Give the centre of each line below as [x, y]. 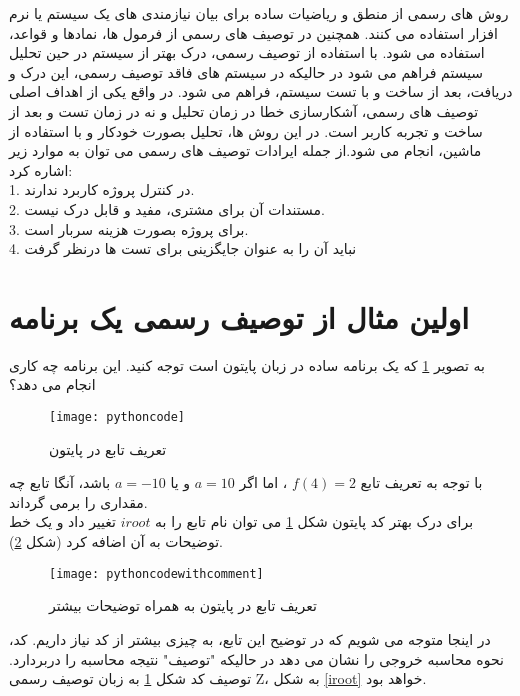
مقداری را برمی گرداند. [78, 501]
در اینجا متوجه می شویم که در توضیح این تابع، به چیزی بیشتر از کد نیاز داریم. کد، [250, 638]
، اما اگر [263, 482]
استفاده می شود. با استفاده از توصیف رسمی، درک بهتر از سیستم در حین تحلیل [247, 52]
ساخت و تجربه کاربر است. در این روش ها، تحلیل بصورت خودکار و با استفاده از [246, 130]
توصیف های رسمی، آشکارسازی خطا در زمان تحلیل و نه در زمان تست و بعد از [244, 110]
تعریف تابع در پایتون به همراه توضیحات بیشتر [183, 605]
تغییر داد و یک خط [62, 521]
